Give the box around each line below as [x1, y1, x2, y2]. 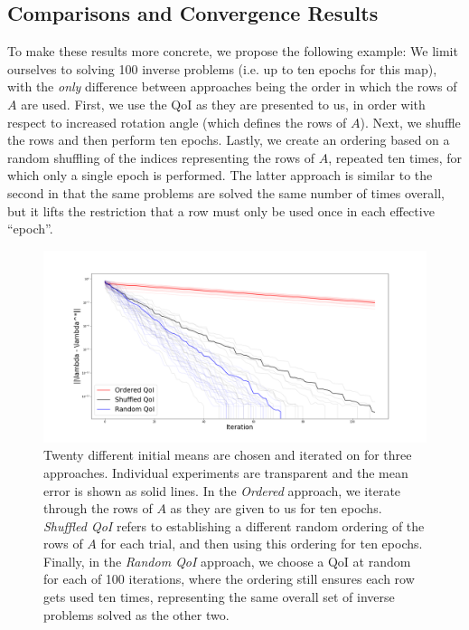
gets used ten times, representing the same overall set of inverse [43, 587, 395, 606]
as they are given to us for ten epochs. [170, 499, 382, 518]
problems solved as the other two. [43, 605, 230, 624]
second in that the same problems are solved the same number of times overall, [7, 183, 445, 202]
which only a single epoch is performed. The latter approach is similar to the [7, 166, 433, 185]
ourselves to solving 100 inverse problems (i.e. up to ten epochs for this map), [7, 59, 437, 78]
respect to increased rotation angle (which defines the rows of [7, 112, 347, 131]
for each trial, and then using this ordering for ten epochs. [100, 534, 423, 553]
